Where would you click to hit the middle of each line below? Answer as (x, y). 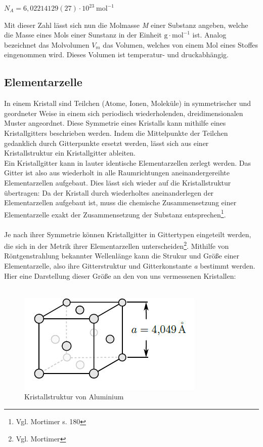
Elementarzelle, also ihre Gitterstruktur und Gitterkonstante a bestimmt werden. (130, 265)
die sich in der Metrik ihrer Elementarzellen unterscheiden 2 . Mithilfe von (117, 245)
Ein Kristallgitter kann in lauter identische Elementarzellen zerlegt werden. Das (127, 162)
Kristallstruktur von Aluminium (74, 397)
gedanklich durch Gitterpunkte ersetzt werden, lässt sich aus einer (106, 143)
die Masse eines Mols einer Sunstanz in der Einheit (83, 35)
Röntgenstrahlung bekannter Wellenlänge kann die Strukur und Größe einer (122, 256)
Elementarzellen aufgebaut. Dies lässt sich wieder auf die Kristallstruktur (118, 182)
